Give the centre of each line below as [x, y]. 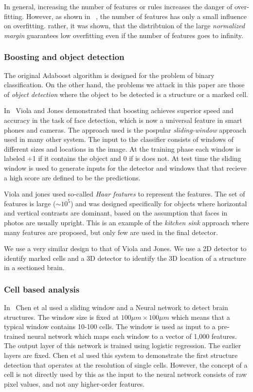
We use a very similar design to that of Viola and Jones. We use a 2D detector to [125, 248]
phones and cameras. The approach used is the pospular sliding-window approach [125, 129]
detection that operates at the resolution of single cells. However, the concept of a [126, 364]
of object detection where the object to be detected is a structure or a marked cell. [126, 94]
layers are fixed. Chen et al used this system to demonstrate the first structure [121, 355]
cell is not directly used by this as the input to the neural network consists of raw [126, 374]
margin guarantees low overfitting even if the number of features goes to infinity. [124, 35]
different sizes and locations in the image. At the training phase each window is [122, 148]
